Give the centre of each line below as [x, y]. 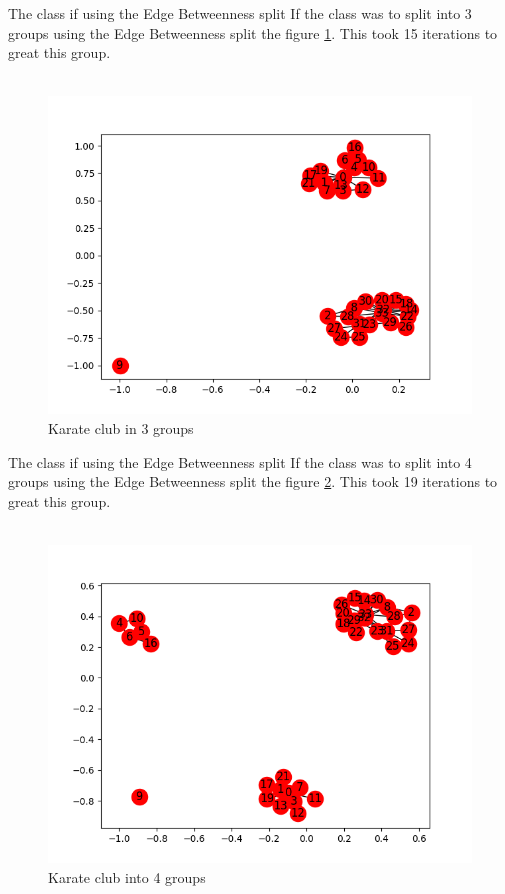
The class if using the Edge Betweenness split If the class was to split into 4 [240, 461]
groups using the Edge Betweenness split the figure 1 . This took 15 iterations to [253, 32]
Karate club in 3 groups [121, 427]
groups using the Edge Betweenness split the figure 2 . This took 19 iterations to [253, 481]
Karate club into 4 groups [127, 876]
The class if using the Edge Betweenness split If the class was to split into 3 [240, 13]
